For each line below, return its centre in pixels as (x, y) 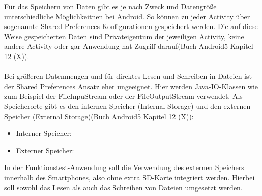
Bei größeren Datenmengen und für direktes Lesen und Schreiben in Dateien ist (128, 76)
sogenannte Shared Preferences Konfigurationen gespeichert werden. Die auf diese (131, 26)
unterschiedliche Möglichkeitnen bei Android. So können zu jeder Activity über (127, 16)
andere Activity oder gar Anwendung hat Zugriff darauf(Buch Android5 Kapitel (129, 46)
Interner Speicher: (44, 133)
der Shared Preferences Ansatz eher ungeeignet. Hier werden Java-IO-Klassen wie (131, 86)
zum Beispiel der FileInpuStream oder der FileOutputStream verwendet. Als (123, 96)
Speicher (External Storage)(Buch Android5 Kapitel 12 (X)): (99, 116)
